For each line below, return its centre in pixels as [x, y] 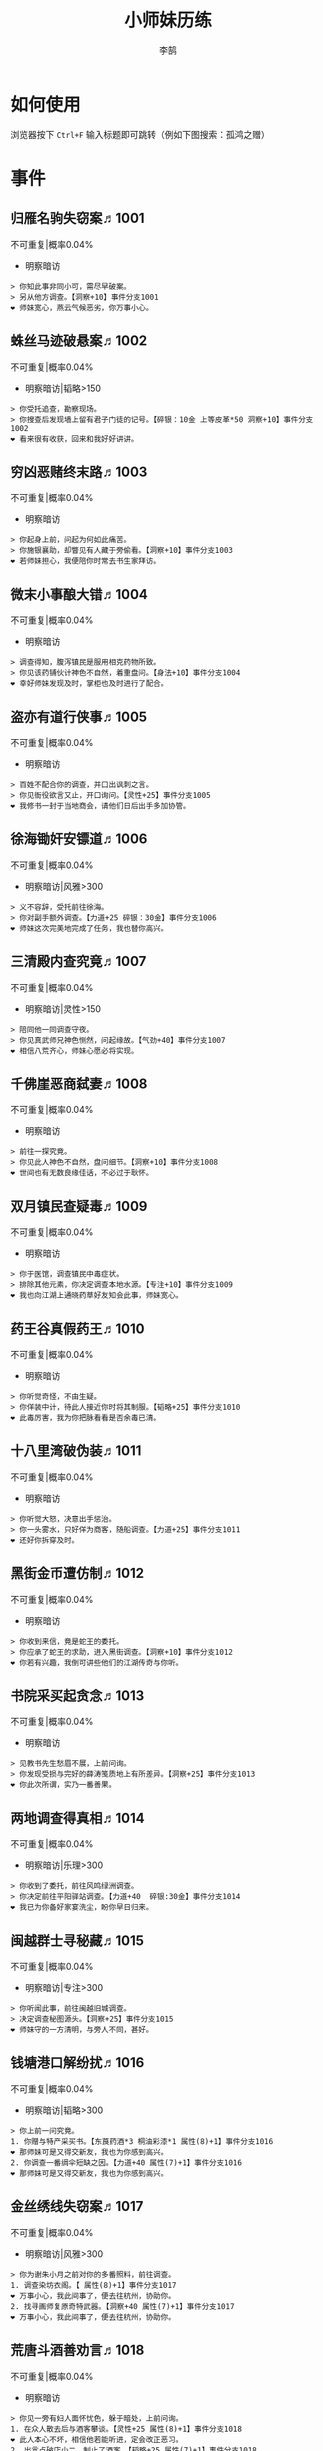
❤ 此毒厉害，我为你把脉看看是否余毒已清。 [86, 1418]
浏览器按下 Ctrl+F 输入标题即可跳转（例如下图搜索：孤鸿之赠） [140, 134]
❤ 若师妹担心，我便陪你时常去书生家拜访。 [86, 561]
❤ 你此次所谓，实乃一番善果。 [63, 1785]
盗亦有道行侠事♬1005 [79, 716]
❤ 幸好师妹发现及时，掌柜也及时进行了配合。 [89, 684]
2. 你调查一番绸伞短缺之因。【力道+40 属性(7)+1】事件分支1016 [126, 2162]
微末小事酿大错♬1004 [79, 594]
